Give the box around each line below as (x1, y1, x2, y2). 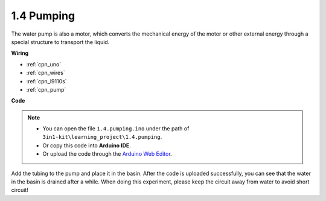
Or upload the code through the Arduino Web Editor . (42, 150, 172, 158)
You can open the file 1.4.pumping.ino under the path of (42, 125, 190, 132)
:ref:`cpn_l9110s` (26, 77, 67, 85)
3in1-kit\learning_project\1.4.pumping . (42, 133, 162, 141)
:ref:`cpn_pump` (26, 86, 66, 93)
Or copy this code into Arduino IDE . (42, 142, 131, 149)
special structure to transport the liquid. (11, 38, 110, 45)
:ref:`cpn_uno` (26, 60, 62, 68)
